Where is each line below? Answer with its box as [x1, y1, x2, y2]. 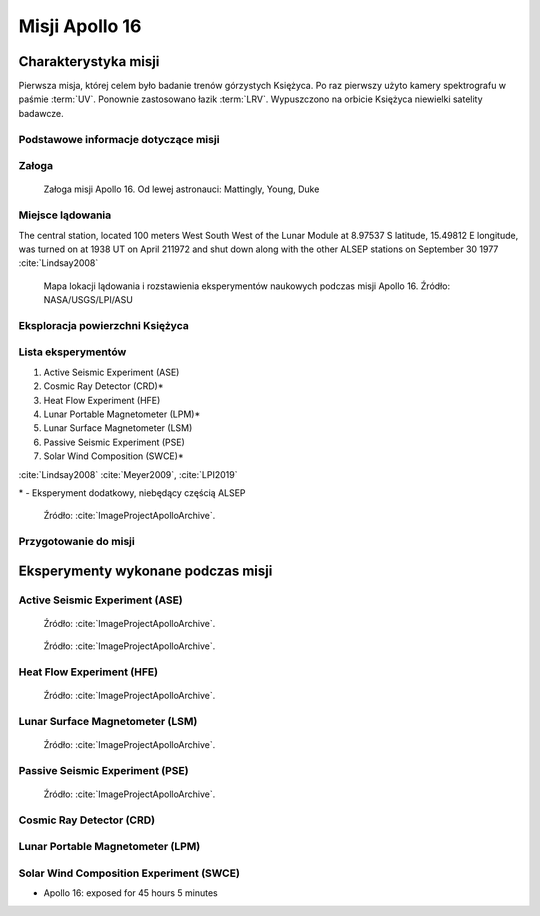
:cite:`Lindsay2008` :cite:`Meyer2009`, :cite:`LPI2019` [18, 468, 238, 480]
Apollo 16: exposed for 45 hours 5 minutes [43, 887, 219, 899]
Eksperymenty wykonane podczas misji [18, 562, 273, 579]
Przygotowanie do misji [18, 535, 135, 549]
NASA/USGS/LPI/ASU [43, 294, 134, 306]
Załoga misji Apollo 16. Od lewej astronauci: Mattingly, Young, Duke [43, 183, 320, 195]
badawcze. [18, 107, 64, 119]
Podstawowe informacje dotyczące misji [18, 132, 220, 146]
